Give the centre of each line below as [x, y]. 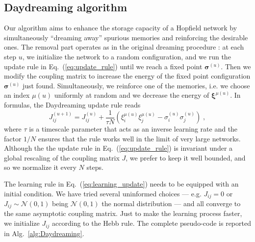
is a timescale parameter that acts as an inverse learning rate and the [133, 129]
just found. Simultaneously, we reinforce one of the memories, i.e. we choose [136, 85]
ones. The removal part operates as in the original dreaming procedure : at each [124, 47]
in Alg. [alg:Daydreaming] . [44, 233]
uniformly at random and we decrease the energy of [132, 95]
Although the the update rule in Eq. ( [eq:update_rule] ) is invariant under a [118, 148]
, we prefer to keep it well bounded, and [186, 157]
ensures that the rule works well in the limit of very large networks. [140, 138]
